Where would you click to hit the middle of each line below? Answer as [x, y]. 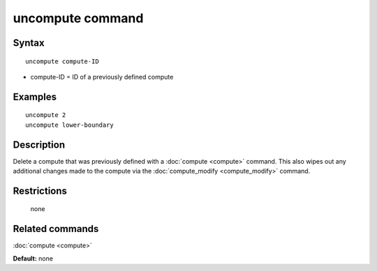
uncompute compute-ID [62, 61]
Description [39, 145]
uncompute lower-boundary [70, 125]
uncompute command [78, 18]
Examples [35, 96]
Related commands [56, 229]
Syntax [29, 43]
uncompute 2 [46, 115]
